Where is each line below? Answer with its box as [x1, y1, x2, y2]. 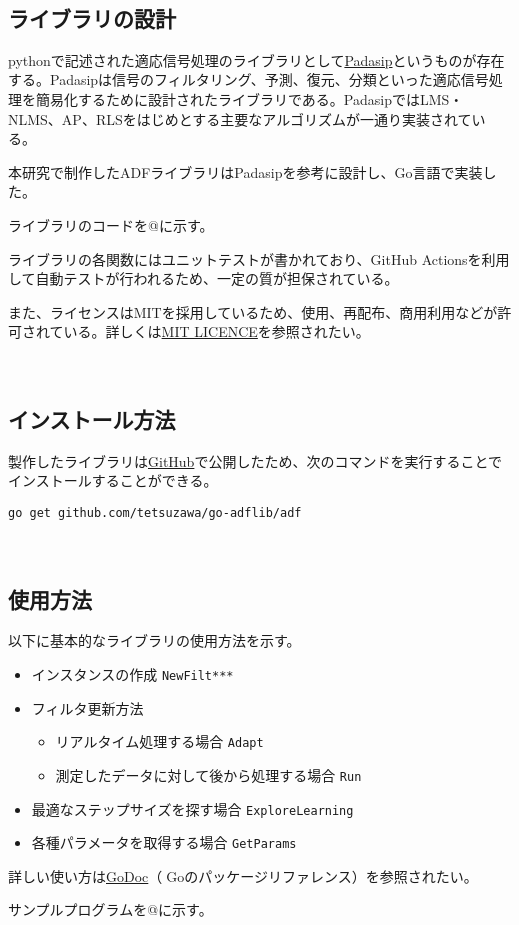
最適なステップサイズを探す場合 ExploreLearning [31, 798, 354, 819]
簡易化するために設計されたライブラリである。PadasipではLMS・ [35, 88, 464, 109]
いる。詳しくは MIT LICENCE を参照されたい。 [63, 321, 370, 342]
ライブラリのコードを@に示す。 [8, 214, 214, 235]
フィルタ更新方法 [31, 697, 144, 718]
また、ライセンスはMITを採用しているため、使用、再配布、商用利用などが [8, 301, 498, 322]
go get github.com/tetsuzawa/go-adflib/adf [8, 505, 302, 520]
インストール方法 [8, 403, 176, 434]
